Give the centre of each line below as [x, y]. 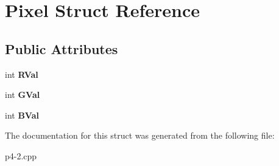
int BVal [22, 115]
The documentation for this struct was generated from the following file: [140, 135]
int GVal [23, 95]
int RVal [22, 74]
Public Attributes [62, 48]
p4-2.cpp [21, 155]
